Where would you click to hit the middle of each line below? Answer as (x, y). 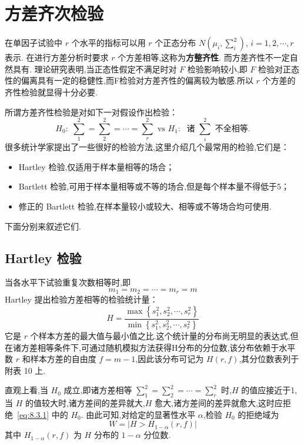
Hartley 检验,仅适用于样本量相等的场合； (96, 166)
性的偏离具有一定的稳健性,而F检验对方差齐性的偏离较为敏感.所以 (129, 80)
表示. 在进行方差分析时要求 (57, 57)
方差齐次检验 (54, 13)
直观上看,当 (26, 390)
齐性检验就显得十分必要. (51, 92)
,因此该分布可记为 (170, 359)
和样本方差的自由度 (59, 359)
